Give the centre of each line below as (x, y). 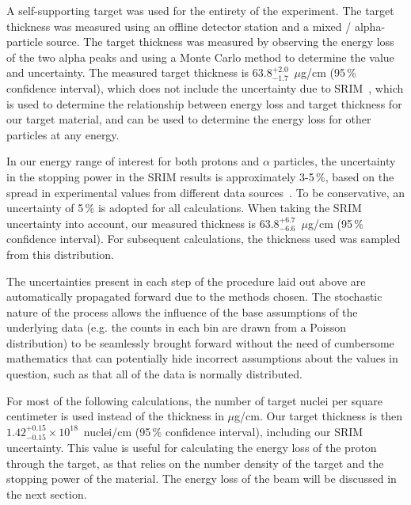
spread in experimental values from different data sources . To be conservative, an (206, 192)
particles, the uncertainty (335, 161)
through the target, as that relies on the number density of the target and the (195, 463)
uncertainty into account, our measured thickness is (131, 223)
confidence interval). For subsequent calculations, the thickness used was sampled (204, 239)
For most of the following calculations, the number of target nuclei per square (195, 400)
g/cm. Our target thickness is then (318, 416)
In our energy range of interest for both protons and (133, 161)
